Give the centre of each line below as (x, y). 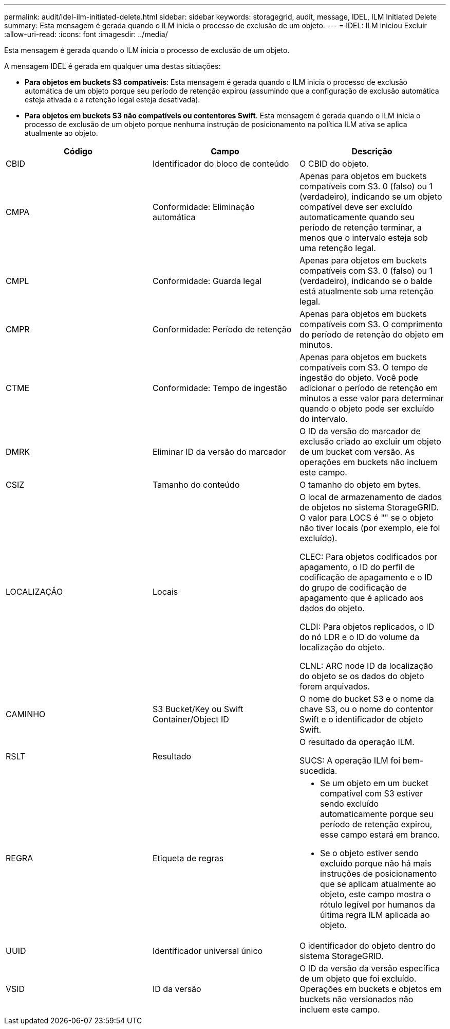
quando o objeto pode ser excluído (367, 409)
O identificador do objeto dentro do (367, 946)
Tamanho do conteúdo (196, 485)
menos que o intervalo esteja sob (363, 238)
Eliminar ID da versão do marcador (219, 452)
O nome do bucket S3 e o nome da (367, 699)
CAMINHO (26, 714)
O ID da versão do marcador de (360, 431)
